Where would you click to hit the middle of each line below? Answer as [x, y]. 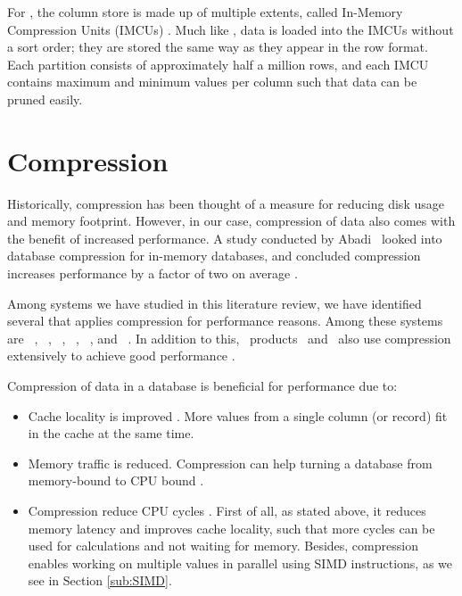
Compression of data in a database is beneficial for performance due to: [202, 386]
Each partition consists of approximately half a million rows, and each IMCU [218, 64]
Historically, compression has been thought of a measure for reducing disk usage [226, 203]
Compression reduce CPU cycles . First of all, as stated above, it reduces [227, 510]
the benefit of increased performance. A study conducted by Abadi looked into [225, 238]
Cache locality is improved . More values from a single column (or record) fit [238, 415]
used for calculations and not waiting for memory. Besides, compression [223, 546]
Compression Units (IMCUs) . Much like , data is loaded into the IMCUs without [231, 29]
